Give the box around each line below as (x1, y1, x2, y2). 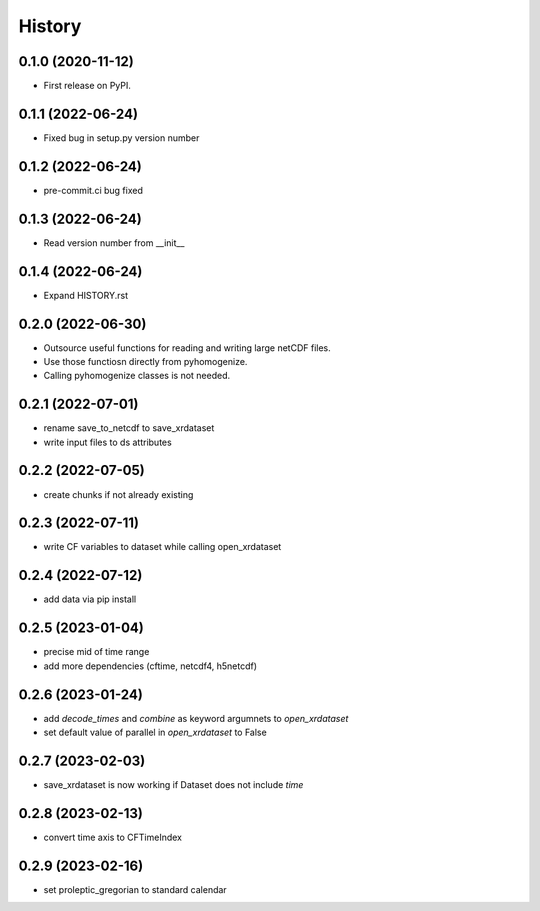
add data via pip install (43, 593, 137, 605)
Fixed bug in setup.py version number (43, 131, 200, 144)
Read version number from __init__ (43, 236, 185, 249)
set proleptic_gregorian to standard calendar (43, 883, 227, 895)
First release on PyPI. (43, 80, 132, 92)
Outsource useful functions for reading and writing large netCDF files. (43, 341, 331, 354)
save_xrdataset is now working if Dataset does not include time (43, 778, 304, 790)
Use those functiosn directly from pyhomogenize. (43, 355, 248, 367)
